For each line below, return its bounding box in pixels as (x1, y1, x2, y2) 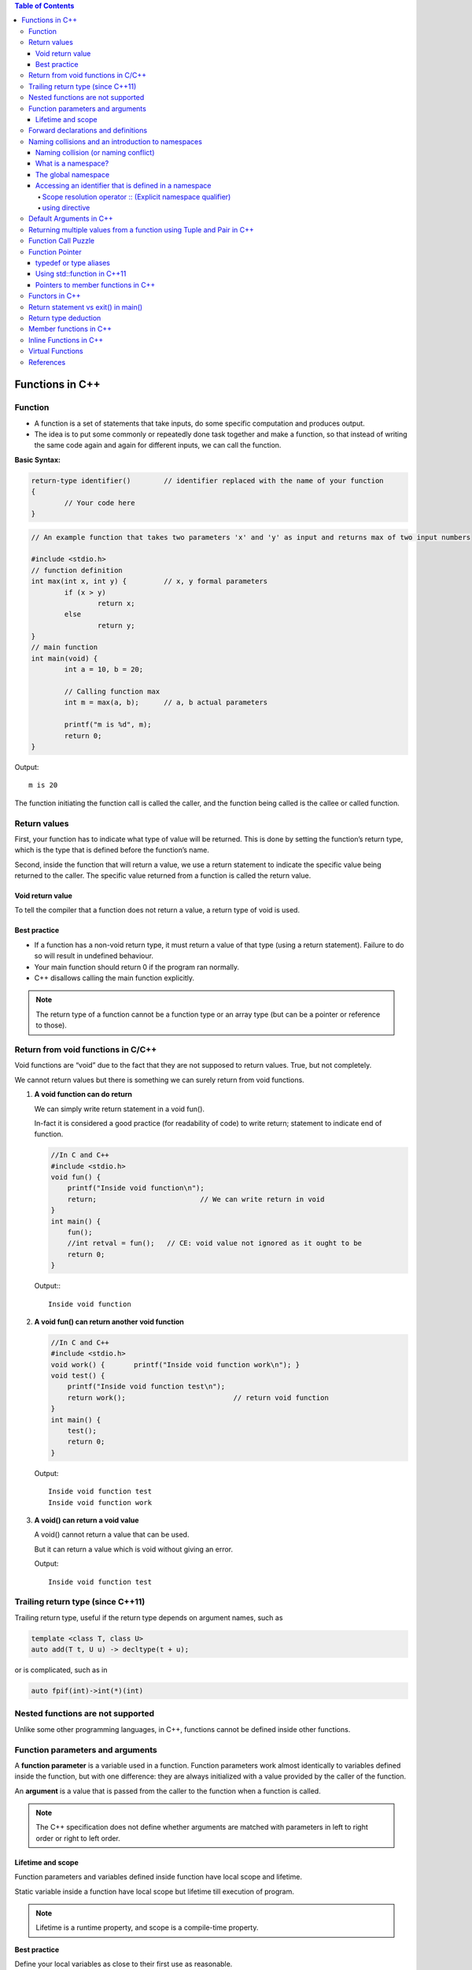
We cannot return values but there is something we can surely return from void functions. (14, 1075, 304, 1084)
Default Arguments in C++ (28, 214, 113, 224)
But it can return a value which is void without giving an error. (34, 1544, 234, 1554)
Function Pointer (28, 247, 82, 256)
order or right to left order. (35, 1833, 121, 1843)
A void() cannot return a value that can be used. (34, 1530, 190, 1540)
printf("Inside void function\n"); (67, 1184, 205, 1193)
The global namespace (35, 169, 110, 179)
